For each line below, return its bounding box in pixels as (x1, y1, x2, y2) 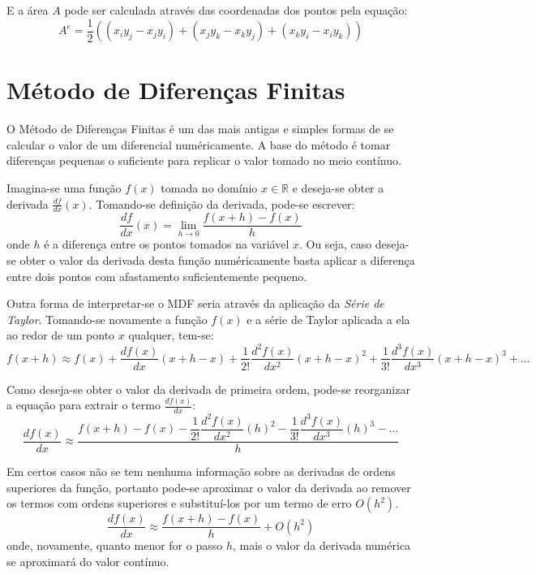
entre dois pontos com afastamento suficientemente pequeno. (6, 267, 307, 284)
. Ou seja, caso (298, 236, 372, 253)
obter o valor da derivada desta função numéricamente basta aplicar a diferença (19, 252, 415, 269)
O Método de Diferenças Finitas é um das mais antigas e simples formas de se (6, 120, 394, 137)
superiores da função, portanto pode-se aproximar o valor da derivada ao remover (6, 478, 411, 495)
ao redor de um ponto (6, 326, 115, 344)
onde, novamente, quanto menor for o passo (6, 537, 223, 554)
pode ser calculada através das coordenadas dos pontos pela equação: (64, 2, 408, 18)
